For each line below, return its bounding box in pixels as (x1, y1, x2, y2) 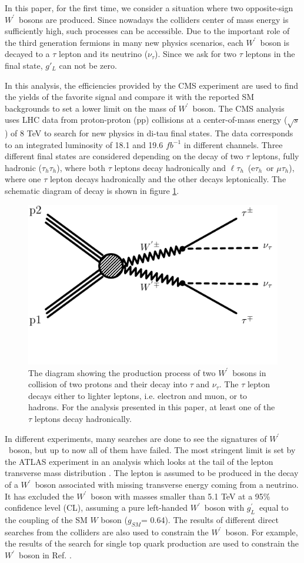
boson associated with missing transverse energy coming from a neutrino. (35, 478, 299, 491)
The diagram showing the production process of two (28, 366, 216, 378)
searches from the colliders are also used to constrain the (5, 525, 209, 538)
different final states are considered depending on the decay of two (5, 150, 243, 162)
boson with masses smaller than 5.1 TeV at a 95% (91, 490, 270, 502)
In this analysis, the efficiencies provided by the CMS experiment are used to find (5, 79, 299, 91)
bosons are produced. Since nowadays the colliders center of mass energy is (19, 13, 289, 25)
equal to (259, 501, 289, 514)
